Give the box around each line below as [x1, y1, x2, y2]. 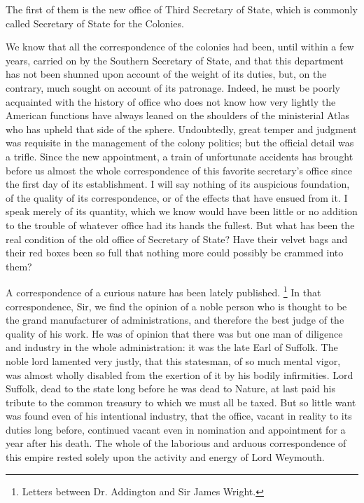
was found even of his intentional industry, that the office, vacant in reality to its [6, 408, 352, 423]
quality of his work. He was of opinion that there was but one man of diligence [6, 326, 343, 340]
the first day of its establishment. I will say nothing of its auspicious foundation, [6, 177, 350, 191]
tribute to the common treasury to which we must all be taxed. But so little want [6, 394, 356, 409]
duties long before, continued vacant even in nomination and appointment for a [6, 422, 346, 436]
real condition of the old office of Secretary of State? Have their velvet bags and [6, 231, 348, 246]
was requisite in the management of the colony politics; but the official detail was [6, 135, 354, 150]
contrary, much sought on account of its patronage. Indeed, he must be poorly [6, 80, 340, 95]
